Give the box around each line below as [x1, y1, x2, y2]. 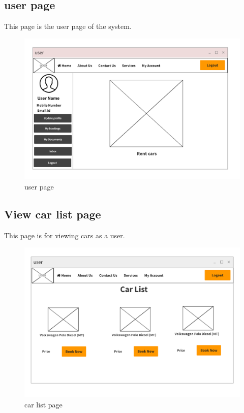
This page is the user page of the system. [4, 21, 132, 31]
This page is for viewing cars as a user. [4, 230, 125, 240]
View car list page [4, 206, 101, 221]
